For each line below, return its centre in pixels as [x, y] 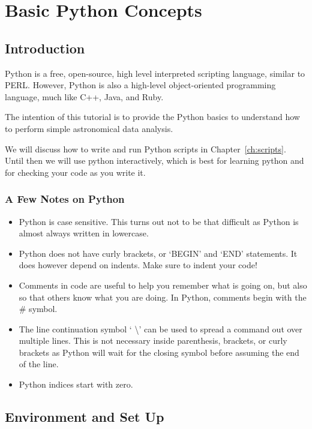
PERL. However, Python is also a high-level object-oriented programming [140, 85]
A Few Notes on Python [65, 199]
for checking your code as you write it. [75, 172]
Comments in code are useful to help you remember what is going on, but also [163, 285]
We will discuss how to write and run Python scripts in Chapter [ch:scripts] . [145, 148]
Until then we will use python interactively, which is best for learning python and [154, 160]
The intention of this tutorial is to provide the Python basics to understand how [152, 117]
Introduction [45, 48]
